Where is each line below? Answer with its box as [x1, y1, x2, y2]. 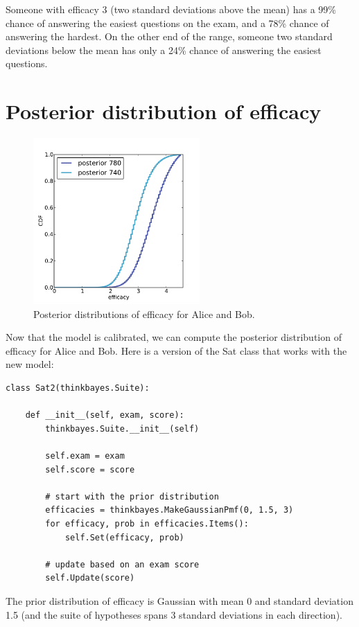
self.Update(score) [45, 573, 135, 583]
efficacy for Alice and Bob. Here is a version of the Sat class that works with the [6, 343, 347, 357]
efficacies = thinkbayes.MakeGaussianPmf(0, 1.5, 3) [45, 505, 294, 515]
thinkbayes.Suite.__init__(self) [45, 423, 200, 434]
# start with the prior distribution [45, 491, 219, 502]
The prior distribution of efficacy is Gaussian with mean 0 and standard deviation [6, 593, 353, 608]
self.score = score [45, 464, 135, 475]
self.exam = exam [45, 451, 125, 461]
